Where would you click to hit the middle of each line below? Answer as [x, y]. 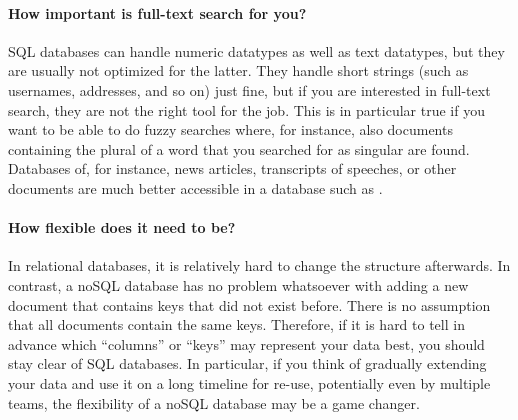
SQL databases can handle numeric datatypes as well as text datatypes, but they [256, 50]
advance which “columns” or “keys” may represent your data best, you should [246, 343]
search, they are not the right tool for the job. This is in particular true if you [246, 109]
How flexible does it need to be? [122, 227]
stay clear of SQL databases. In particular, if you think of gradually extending [247, 363]
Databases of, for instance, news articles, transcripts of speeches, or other [232, 168]
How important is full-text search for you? [157, 12]
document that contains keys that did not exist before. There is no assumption [249, 304]
